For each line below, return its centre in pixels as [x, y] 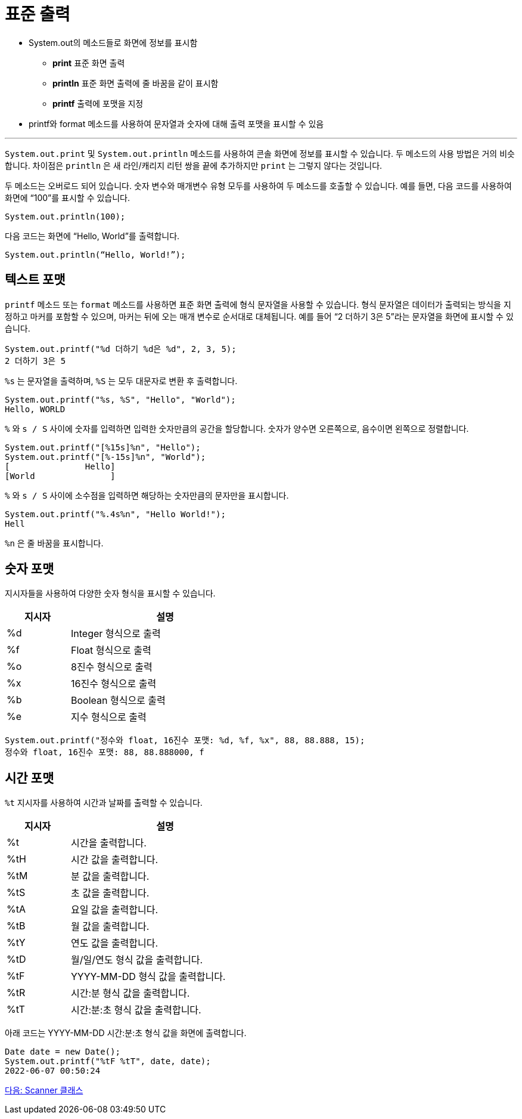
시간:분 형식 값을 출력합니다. [130, 993]
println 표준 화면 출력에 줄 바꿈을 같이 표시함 [136, 83]
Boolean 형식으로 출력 [118, 701]
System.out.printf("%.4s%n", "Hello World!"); [115, 514]
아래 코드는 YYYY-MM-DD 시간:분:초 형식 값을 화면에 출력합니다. [126, 1033]
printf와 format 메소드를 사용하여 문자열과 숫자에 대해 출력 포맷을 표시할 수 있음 [176, 123]
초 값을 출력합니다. [110, 893]
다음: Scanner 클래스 [44, 1090]
